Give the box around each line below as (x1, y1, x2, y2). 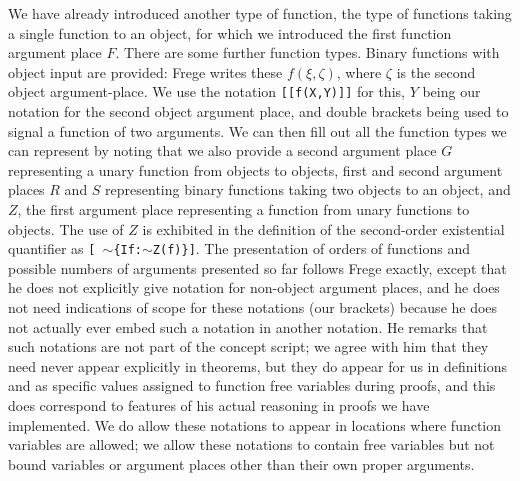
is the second (396, 61, 476, 82)
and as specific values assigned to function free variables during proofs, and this (8, 375, 496, 396)
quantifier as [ (8, 238, 96, 259)
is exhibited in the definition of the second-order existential (142, 218, 505, 239)
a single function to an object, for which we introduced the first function (8, 22, 452, 43)
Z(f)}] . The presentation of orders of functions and (152, 238, 470, 259)
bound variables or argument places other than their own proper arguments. (8, 453, 475, 474)
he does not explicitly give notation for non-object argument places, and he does (8, 277, 500, 298)
